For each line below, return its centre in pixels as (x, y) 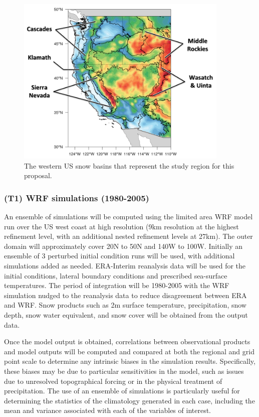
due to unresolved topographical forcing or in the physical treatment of (113, 381)
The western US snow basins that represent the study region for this (129, 165)
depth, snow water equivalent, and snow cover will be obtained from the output (126, 314)
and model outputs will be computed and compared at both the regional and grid (129, 351)
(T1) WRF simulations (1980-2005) (77, 197)
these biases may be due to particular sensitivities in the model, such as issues (124, 371)
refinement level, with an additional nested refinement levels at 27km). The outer (128, 236)
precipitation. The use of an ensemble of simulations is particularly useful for (122, 391)
